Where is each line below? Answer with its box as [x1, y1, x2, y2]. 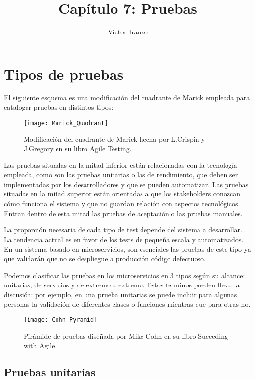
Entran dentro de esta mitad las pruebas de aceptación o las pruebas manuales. [4, 208, 243, 218]
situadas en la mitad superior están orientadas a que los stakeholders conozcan [4, 189, 241, 199]
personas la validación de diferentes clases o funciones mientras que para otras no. [4, 299, 251, 309]
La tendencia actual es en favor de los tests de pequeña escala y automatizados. [4, 234, 244, 244]
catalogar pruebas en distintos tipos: [4, 102, 113, 112]
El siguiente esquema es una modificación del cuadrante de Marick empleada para [4, 92, 250, 102]
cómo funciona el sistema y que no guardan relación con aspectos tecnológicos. [4, 198, 240, 209]
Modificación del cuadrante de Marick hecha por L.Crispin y [24, 133, 205, 144]
